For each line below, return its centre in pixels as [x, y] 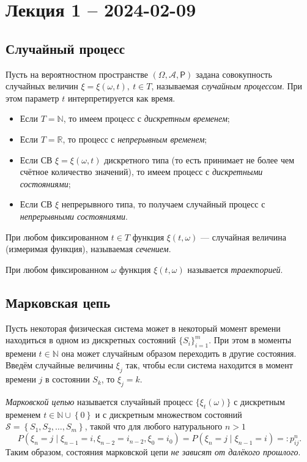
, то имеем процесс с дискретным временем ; [146, 118]
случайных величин [42, 86]
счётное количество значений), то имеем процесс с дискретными [141, 172]
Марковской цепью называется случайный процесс [99, 402]
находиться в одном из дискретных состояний [91, 340]
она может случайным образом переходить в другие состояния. [179, 353]
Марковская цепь [58, 302]
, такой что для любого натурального [153, 426]
